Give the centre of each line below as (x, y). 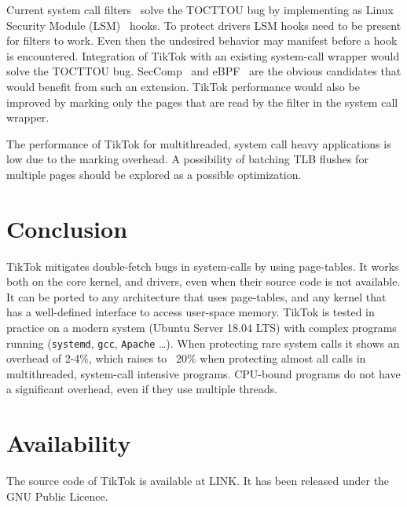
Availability (69, 443)
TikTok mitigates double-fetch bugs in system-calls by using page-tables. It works (203, 266)
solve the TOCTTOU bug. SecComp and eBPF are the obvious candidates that (204, 71)
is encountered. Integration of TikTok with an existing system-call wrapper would (203, 55)
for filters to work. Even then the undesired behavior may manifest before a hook (202, 40)
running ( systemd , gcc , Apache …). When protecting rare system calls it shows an (203, 343)
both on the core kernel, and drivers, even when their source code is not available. (203, 281)
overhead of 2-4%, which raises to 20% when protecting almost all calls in (186, 358)
